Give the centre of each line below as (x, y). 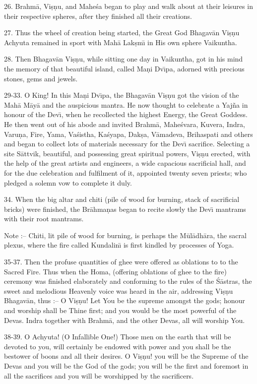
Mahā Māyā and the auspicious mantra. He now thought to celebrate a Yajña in (126, 104)
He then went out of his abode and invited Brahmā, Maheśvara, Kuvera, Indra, (125, 124)
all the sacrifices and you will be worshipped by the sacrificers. (99, 375)
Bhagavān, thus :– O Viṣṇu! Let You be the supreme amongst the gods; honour (125, 300)
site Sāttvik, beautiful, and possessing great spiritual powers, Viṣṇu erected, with (127, 153)
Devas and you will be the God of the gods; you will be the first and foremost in (126, 366)
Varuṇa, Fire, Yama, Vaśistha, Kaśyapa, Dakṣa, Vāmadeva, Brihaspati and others (128, 134)
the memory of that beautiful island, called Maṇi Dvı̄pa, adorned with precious (124, 68)
